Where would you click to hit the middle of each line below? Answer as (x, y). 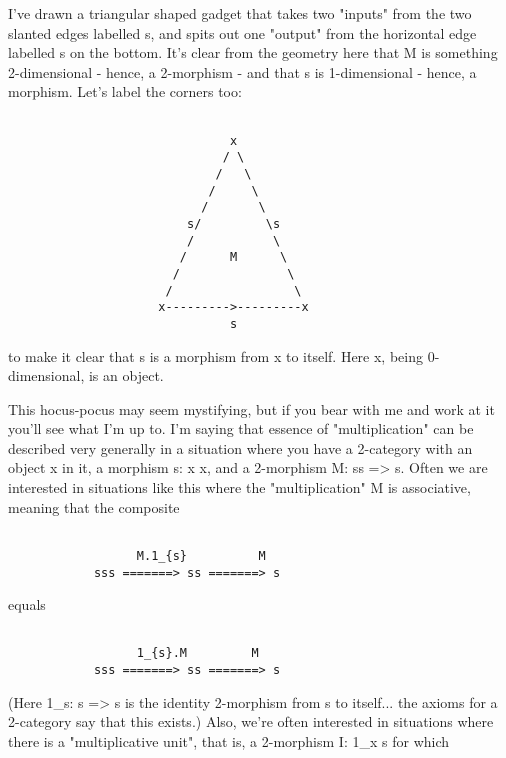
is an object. (126, 375)
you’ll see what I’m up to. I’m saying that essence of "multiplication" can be (241, 428)
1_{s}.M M (197, 653)
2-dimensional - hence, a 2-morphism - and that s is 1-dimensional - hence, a (242, 71)
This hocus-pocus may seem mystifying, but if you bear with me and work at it (251, 408)
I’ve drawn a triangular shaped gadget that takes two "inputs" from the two (240, 13)
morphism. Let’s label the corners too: (125, 91)
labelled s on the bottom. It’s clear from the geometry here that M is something (253, 52)
